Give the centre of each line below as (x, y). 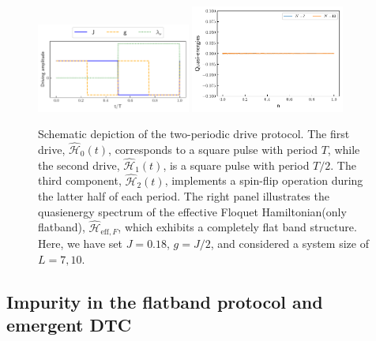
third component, (80, 180)
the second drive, (79, 165)
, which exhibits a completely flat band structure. (237, 227)
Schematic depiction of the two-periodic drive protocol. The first (194, 134)
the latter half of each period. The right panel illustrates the (184, 196)
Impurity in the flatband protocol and (165, 301)
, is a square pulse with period (236, 165)
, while (344, 149)
